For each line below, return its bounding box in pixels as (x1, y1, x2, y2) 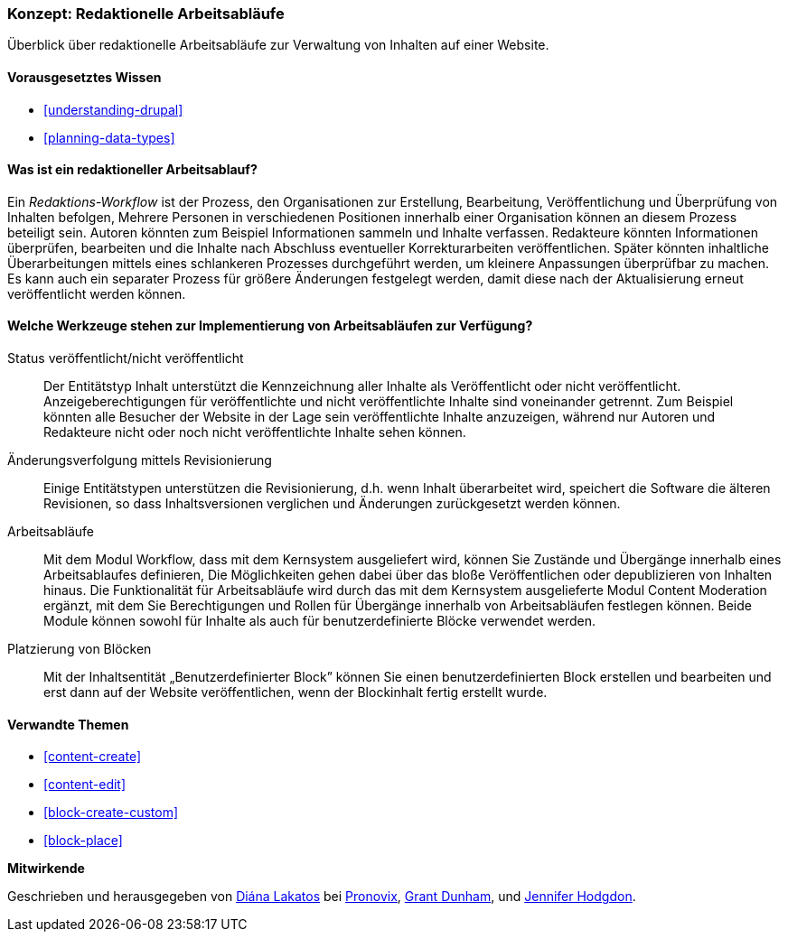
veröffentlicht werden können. (7, 285, 186, 302)
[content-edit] (43, 776, 127, 793)
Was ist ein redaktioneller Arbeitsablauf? (7, 162, 258, 178)
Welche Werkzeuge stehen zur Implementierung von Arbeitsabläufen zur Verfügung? (7, 318, 533, 334)
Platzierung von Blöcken (7, 641, 152, 657)
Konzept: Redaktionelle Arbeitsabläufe (7, 5, 285, 23)
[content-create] (43, 748, 141, 765)
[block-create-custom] (43, 804, 179, 821)
